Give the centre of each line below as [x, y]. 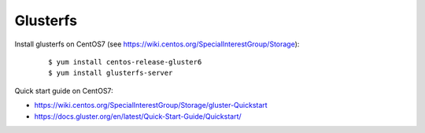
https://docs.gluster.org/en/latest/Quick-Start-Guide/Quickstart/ [138, 116]
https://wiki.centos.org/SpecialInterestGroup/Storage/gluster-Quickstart [151, 105]
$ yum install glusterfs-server [111, 73]
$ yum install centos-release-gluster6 [125, 62]
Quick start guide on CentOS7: [64, 91]
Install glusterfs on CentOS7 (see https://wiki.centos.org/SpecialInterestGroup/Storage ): [157, 44]
